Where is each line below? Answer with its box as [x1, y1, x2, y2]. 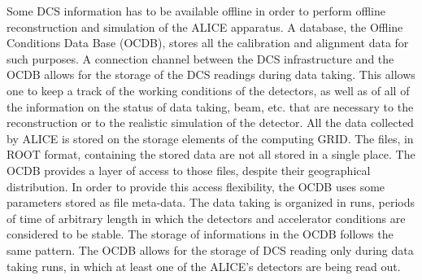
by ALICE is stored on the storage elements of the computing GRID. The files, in [7, 129, 414, 147]
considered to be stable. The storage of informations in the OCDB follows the [7, 225, 394, 243]
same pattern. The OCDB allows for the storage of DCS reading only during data [7, 241, 414, 258]
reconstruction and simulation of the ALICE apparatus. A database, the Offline [7, 18, 403, 35]
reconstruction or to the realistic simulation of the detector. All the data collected [7, 114, 414, 131]
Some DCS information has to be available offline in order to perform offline [7, 2, 385, 19]
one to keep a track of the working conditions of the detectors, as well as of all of [7, 81, 410, 98]
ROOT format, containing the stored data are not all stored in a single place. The [7, 146, 415, 163]
